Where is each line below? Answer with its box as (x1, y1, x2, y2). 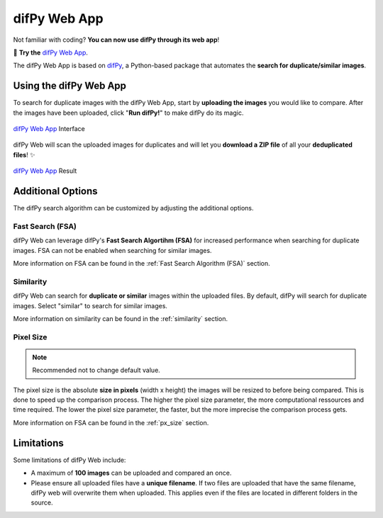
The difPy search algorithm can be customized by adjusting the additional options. (13, 204, 255, 213)
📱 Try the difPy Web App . (13, 48, 88, 57)
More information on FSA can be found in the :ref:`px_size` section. (13, 418, 209, 427)
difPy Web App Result (13, 167, 77, 175)
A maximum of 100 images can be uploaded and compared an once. (30, 468, 232, 478)
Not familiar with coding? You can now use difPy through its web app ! (13, 35, 220, 44)
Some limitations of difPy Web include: (13, 456, 126, 464)
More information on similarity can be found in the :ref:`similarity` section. (13, 314, 228, 322)
